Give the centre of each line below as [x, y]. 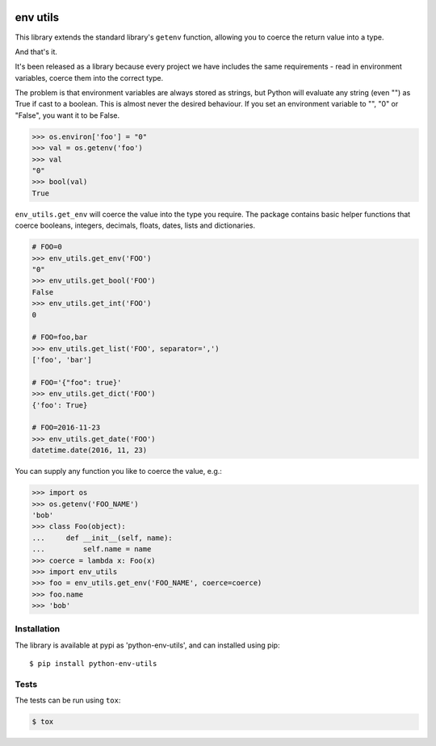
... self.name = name [92, 549]
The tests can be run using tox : [68, 700]
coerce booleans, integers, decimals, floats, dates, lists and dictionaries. [135, 225]
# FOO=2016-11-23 [66, 427]
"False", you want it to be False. [67, 115]
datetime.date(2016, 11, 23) [90, 451]
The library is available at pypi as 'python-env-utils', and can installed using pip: [147, 645]
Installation [38, 629]
